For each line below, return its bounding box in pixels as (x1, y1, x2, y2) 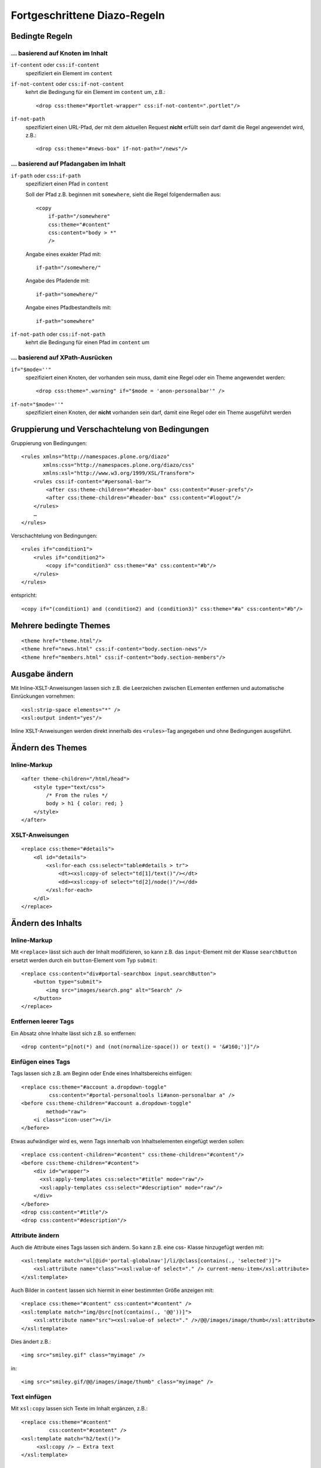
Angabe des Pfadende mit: (25, 277, 90, 284)
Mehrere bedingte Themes (11, 620, 111, 631)
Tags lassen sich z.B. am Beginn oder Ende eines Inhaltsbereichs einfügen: (11, 1070, 192, 1077)
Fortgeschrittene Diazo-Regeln (11, 9, 165, 22)
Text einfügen (11, 1392, 52, 1400)
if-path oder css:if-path (11, 172, 82, 179)
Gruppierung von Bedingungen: (11, 440, 87, 447)
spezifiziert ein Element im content (25, 69, 113, 76)
